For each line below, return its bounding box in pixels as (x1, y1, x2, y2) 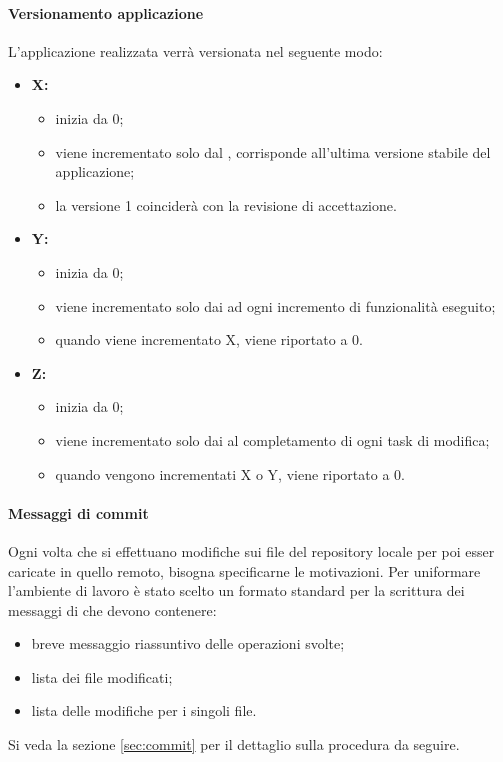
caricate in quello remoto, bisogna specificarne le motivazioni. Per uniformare (8, 560, 481, 581)
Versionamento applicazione (8, 2, 204, 23)
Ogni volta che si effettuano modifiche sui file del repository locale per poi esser (8, 540, 495, 561)
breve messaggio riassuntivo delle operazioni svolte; (31, 633, 345, 654)
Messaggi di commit (8, 502, 149, 523)
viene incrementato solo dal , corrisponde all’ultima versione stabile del (55, 141, 491, 162)
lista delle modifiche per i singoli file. (31, 700, 257, 721)
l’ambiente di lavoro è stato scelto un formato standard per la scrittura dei (8, 580, 465, 601)
